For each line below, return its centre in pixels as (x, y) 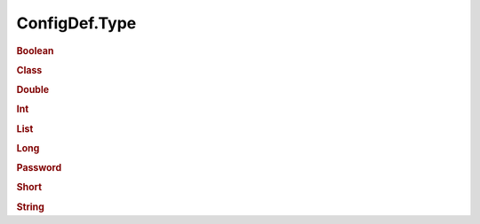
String (30, 206)
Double (32, 90)
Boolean (35, 50)
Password (39, 168)
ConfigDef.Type (76, 23)
